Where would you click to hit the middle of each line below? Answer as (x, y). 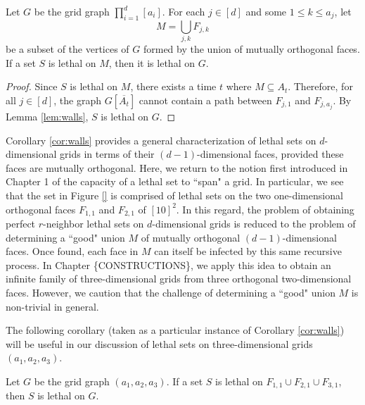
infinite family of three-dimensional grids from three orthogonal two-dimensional (179, 279)
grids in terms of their (107, 154)
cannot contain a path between (205, 100)
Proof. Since (32, 86)
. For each (184, 11)
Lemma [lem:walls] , (47, 116)
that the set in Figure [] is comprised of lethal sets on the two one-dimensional (174, 195)
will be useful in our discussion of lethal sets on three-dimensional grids (159, 343)
